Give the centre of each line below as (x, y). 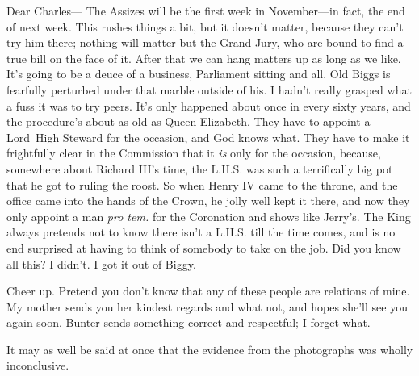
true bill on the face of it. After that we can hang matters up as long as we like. (204, 58)
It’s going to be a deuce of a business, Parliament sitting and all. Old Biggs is (199, 74)
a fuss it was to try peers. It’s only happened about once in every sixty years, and (209, 105)
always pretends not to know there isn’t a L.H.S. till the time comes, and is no (201, 232)
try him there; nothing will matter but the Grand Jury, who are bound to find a (205, 42)
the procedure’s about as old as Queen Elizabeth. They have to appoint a (189, 121)
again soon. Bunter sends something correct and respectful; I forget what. (189, 322)
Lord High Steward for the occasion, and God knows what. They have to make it (208, 137)
